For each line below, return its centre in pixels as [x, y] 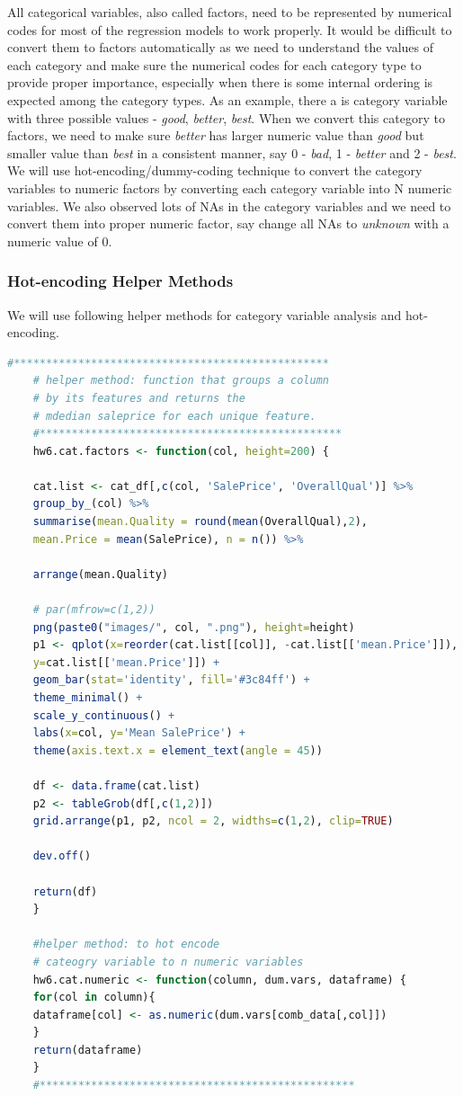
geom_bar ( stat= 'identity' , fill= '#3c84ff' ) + [171, 680]
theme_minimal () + [88, 698]
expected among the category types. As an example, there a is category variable [227, 99]
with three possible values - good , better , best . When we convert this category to [226, 117]
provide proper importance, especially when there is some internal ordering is [220, 82]
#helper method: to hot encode [126, 945]
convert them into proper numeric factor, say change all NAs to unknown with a [228, 223]
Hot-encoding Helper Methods [120, 281]
